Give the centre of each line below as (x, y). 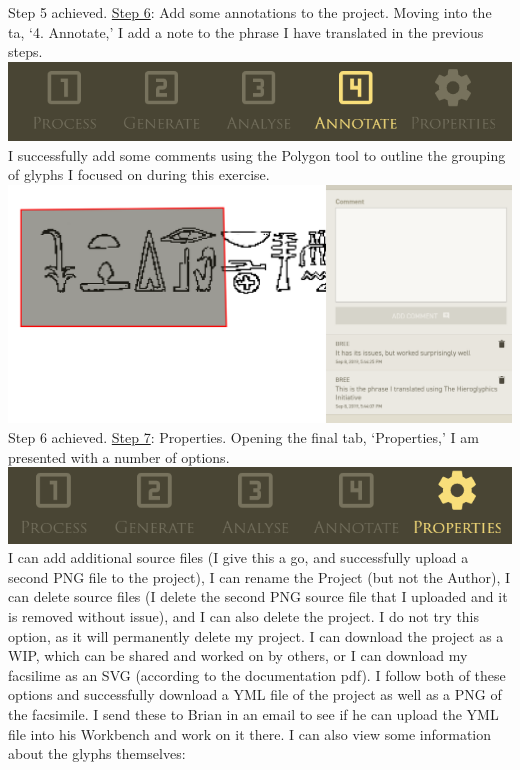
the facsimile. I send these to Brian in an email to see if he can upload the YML (253, 713)
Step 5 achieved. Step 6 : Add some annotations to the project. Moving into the (250, 12)
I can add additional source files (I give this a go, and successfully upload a (238, 557)
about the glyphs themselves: (97, 753)
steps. (25, 51)
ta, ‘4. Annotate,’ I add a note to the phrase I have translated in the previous (246, 31)
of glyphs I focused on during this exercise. (139, 174)
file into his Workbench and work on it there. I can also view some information (249, 733)
